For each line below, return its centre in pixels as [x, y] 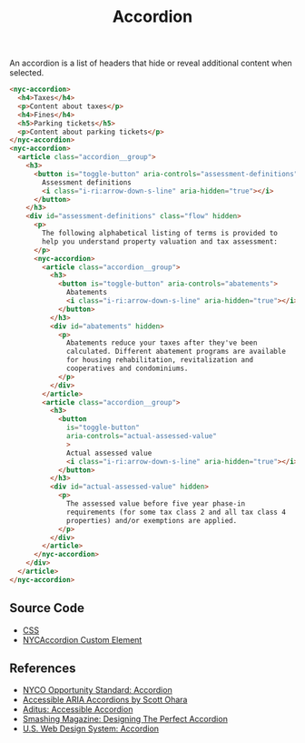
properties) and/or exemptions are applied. [152, 520]
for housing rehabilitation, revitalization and [160, 360]
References [43, 669]
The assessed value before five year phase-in [156, 504]
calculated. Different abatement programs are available [176, 352]
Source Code [47, 608]
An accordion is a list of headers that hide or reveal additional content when [151, 63]
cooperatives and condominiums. [128, 369]
